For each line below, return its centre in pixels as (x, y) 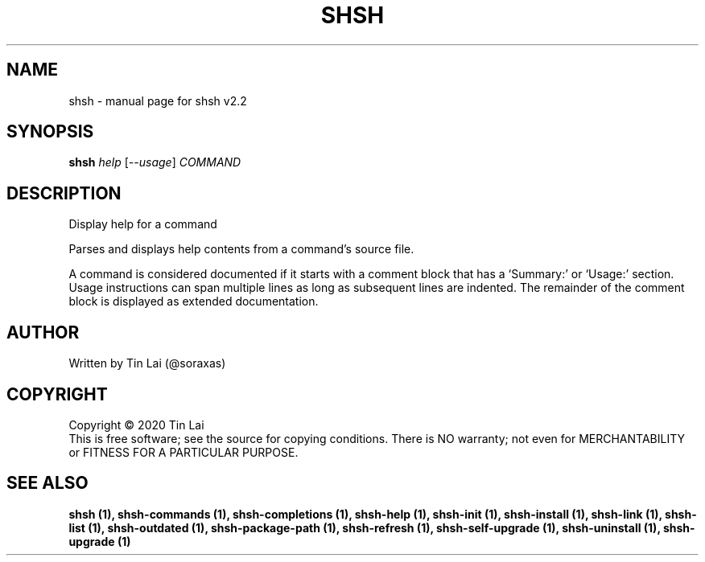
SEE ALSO (47, 483)
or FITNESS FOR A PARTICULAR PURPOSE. (183, 452)
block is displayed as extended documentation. (194, 302)
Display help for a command (143, 224)
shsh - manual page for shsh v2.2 (158, 101)
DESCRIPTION (64, 193)
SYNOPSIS (50, 132)
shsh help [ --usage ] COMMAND (155, 162)
